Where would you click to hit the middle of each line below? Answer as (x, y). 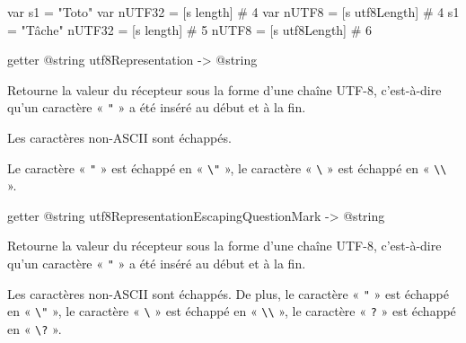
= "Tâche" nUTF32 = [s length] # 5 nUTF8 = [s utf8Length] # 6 (189, 29)
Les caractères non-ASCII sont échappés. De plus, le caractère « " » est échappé (228, 293)
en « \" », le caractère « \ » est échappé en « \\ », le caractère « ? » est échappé (232, 311)
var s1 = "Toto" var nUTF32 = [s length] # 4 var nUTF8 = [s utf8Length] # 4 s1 (233, 12)
